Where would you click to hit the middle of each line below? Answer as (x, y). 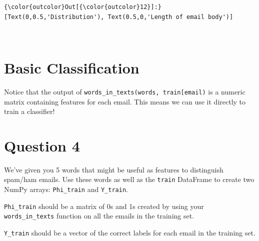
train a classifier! (29, 111)
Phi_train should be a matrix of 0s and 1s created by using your (104, 206)
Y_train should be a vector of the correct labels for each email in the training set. (130, 233)
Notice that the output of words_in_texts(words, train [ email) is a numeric (125, 91)
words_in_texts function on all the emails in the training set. (99, 216)
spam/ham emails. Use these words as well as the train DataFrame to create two (129, 179)
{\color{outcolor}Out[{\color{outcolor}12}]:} (83, 7)
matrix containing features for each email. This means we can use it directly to (125, 101)
